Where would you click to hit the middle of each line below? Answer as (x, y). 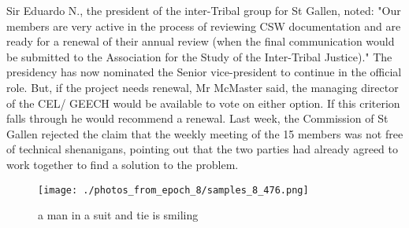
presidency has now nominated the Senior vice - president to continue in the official (204, 72)
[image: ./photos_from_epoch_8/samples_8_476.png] (173, 190)
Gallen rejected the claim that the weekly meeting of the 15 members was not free (205, 133)
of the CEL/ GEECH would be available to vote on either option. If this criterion (203, 103)
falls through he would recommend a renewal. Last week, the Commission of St (197, 118)
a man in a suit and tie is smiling (118, 215)
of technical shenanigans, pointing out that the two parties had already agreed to (202, 149)
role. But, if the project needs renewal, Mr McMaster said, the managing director (203, 87)
